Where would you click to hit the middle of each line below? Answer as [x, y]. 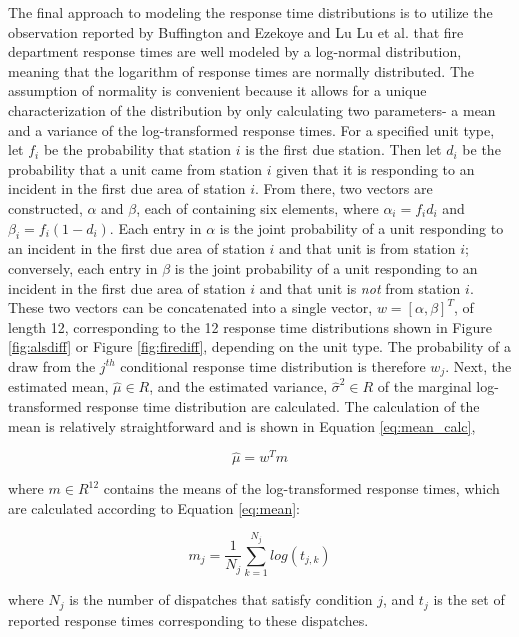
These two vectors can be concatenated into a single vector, [190, 307]
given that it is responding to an [375, 168]
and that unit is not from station [360, 287]
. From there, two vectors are [343, 188]
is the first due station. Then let [343, 149]
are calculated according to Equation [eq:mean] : [154, 507]
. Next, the [478, 365]
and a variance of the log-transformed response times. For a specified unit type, [251, 129]
